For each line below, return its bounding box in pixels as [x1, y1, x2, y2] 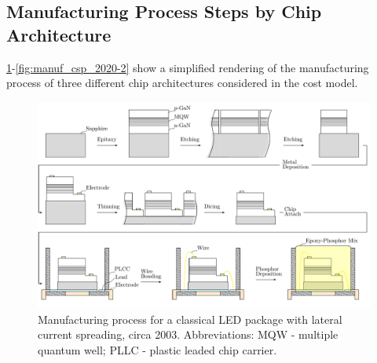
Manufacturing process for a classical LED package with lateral [38, 310, 342, 327]
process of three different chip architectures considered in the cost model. [6, 74, 358, 91]
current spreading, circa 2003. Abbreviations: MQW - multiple [38, 326, 339, 343]
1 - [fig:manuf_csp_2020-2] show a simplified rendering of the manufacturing [6, 59, 369, 75]
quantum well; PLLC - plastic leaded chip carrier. [38, 341, 277, 358]
